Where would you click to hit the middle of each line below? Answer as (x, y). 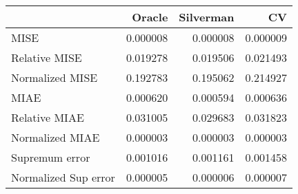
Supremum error (51, 157)
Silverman (207, 17)
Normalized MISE (54, 77)
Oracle (150, 17)
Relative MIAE (48, 117)
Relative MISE (47, 57)
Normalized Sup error (63, 177)
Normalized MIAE (56, 137)
